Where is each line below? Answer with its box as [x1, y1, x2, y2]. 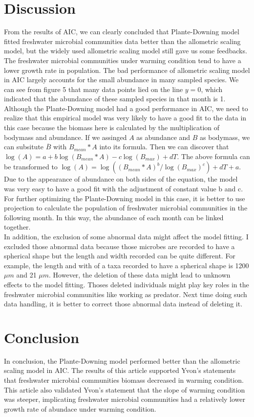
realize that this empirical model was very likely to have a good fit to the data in [4, 113, 247, 123]
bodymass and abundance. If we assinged [4, 132, 127, 142]
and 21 [16, 270, 37, 280]
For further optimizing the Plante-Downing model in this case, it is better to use [4, 193, 245, 203]
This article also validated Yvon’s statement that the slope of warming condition [4, 384, 245, 394]
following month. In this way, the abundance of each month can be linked [4, 212, 224, 222]
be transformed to [4, 162, 58, 172]
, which [201, 84, 223, 94]
